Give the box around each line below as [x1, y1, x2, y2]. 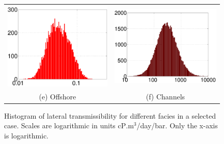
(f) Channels [146, 91, 185, 101]
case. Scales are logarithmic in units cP [4, 120, 126, 131]
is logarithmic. [4, 130, 49, 140]
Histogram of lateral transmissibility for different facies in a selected [4, 110, 216, 121]
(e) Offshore [39, 91, 76, 101]
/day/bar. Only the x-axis [136, 120, 218, 131]
